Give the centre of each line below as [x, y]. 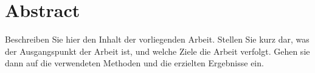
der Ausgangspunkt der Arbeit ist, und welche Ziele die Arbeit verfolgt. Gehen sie [157, 51]
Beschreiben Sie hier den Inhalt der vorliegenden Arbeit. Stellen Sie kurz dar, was [157, 39]
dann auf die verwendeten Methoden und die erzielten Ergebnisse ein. [134, 63]
